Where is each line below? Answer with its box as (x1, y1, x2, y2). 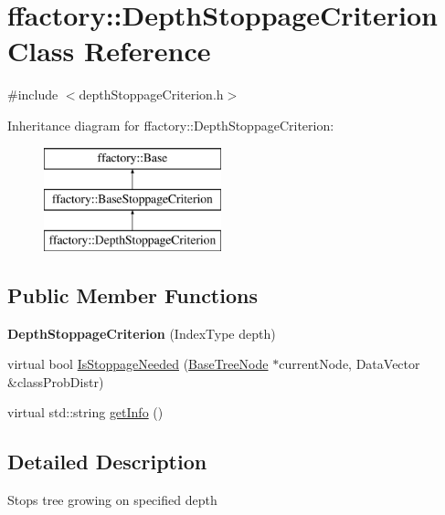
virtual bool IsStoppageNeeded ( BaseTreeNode (7, 354, 269, 373)
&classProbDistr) (7, 372, 104, 391)
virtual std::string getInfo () (7, 403, 164, 422)
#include (7, 85, 58, 104)
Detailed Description (7, 447, 207, 476)
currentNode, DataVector (279, 354, 420, 373)
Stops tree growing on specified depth (7, 490, 217, 510)
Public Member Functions (7, 280, 258, 309)
